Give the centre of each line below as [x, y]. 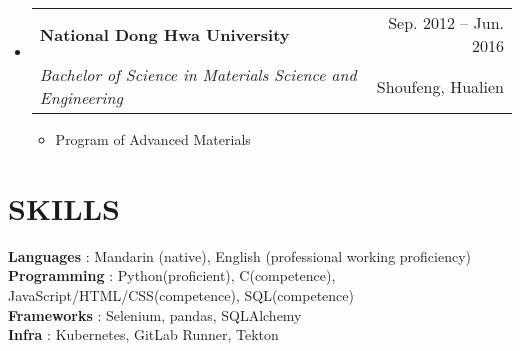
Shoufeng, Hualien [440, 86]
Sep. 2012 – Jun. [446, 22]
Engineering [81, 97]
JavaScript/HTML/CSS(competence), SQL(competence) [181, 294]
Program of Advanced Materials [153, 139]
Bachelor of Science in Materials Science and [198, 74]
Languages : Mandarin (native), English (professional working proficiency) [240, 255]
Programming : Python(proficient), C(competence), [172, 275]
